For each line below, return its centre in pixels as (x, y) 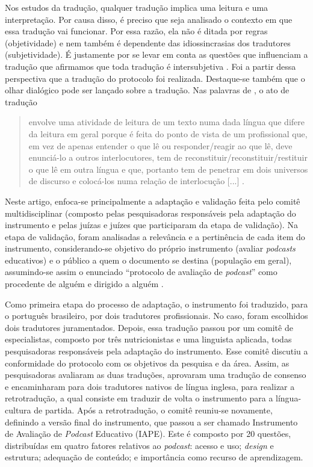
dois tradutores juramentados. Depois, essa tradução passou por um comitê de (149, 327)
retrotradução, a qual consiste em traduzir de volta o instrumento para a (139, 398)
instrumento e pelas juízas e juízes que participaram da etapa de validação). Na (151, 225)
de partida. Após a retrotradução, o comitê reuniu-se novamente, (153, 410)
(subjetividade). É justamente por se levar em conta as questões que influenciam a (156, 54)
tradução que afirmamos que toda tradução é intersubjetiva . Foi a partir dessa (150, 66)
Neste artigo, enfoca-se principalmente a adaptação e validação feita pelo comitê (153, 201)
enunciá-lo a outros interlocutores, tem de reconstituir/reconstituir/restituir (168, 157)
